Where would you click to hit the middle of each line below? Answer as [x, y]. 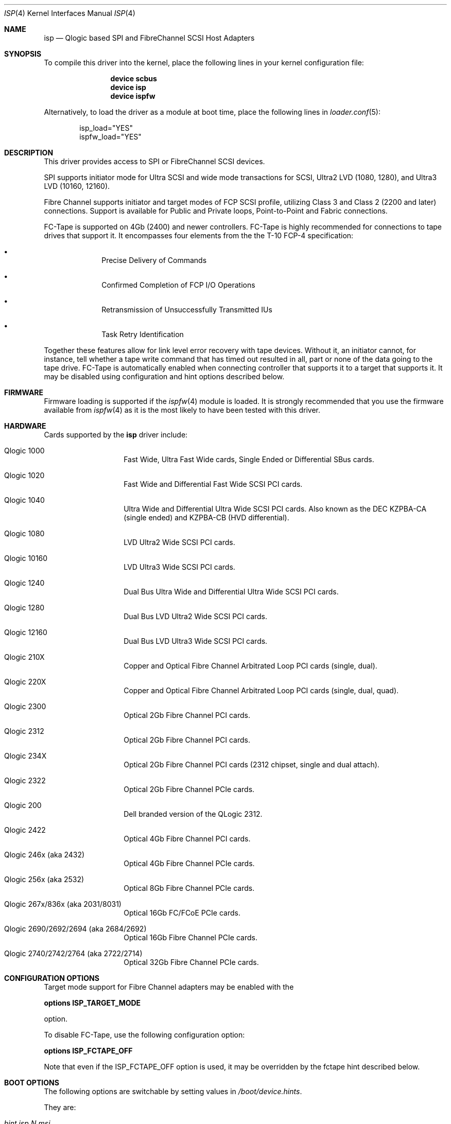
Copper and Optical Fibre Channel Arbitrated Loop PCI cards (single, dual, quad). [261, 690]
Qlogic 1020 [24, 475]
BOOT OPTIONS [32, 1083]
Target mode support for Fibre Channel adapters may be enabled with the [169, 987]
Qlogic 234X [25, 756]
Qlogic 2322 [25, 780]
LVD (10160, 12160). [77, 186]
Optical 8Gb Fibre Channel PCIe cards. [189, 888]
